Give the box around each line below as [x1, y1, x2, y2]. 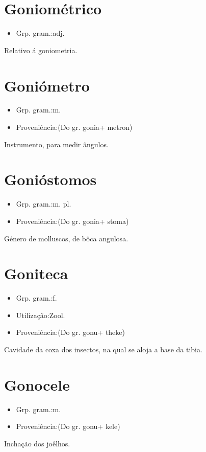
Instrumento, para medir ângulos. [4, 139, 109, 149]
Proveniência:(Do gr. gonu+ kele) [16, 421, 120, 432]
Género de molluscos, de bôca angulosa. [4, 233, 128, 243]
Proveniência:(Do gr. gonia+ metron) [16, 122, 133, 132]
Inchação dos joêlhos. [4, 438, 70, 448]
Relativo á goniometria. [4, 44, 78, 55]
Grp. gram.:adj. [16, 28, 65, 38]
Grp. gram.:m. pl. [16, 198, 71, 209]
